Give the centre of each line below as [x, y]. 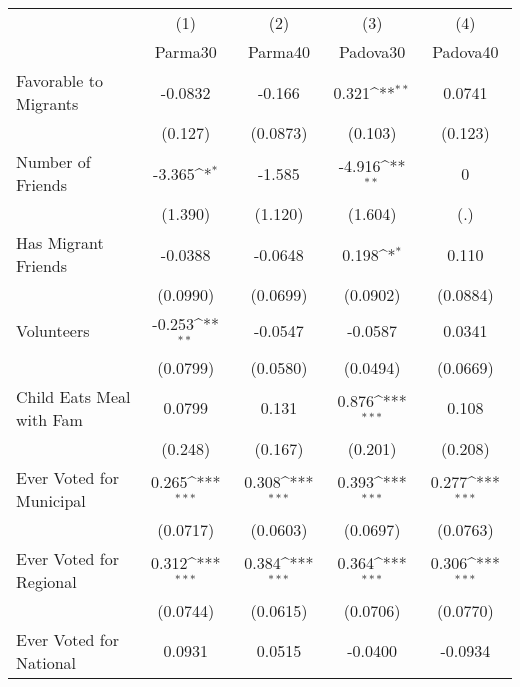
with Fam [49, 419]
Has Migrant [60, 242]
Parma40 [278, 51]
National [46, 662]
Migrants [47, 103]
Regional [46, 581]
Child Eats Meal [73, 396]
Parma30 [185, 51]
